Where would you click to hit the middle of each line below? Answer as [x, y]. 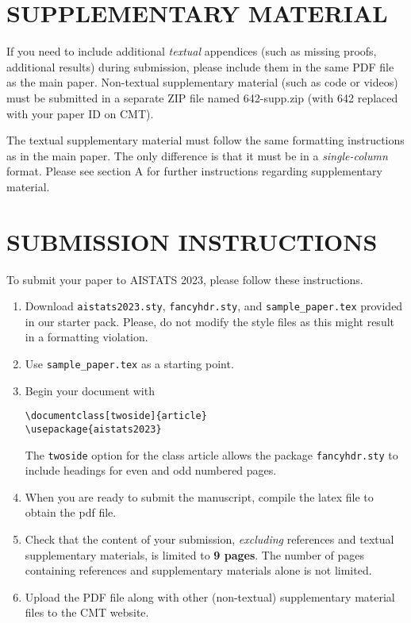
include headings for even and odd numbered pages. [151, 470]
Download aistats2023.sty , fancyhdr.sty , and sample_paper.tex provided [214, 306]
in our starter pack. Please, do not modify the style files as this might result [210, 321]
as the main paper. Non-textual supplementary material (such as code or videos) [202, 82]
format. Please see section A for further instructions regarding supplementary [194, 171]
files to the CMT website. [87, 612]
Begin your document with [90, 390]
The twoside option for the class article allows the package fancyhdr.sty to [211, 454]
